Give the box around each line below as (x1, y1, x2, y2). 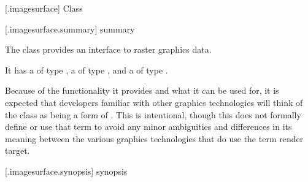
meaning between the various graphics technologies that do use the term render (5, 132, 304, 145)
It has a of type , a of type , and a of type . (5, 63, 168, 76)
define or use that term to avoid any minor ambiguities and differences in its (5, 120, 292, 133)
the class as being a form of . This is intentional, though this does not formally (5, 108, 301, 121)
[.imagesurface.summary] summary (5, 22, 135, 35)
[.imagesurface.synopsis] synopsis (5, 164, 128, 177)
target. (5, 144, 30, 157)
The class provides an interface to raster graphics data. (5, 43, 212, 56)
